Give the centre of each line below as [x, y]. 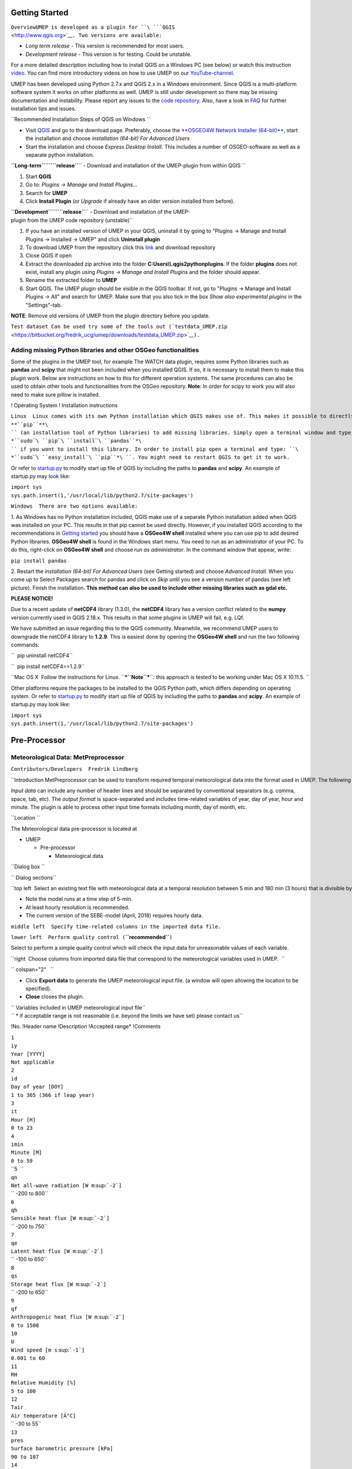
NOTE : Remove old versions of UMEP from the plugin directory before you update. [111, 316]
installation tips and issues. [43, 109]
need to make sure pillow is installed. [55, 394]
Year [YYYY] [28, 1054]
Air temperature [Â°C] [43, 1416]
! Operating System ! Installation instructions [64, 405]
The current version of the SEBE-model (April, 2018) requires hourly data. [114, 915]
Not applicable [33, 1062]
